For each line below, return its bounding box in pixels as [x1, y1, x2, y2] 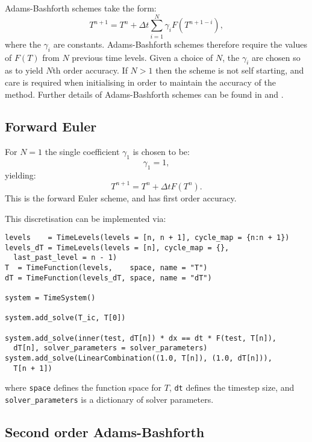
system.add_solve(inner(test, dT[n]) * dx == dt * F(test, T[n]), [5, 333, 277, 343]
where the [5, 37, 41, 50]
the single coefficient [45, 145, 120, 158]
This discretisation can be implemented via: [5, 212, 166, 224]
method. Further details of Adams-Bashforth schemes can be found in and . [5, 87, 284, 100]
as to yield [5, 64, 43, 77]
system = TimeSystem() [5, 294, 96, 303]
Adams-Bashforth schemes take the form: [5, 2, 157, 14]
